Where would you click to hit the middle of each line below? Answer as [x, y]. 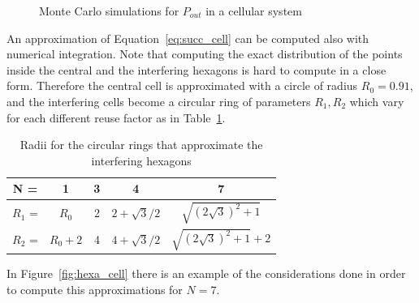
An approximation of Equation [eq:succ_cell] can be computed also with [188, 38]
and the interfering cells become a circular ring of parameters [159, 101]
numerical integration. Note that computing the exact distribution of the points [205, 54]
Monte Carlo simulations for [109, 11]
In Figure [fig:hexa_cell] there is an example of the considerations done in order [206, 273]
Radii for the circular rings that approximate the [141, 145]
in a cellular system [254, 11]
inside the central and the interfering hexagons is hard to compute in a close [197, 69]
